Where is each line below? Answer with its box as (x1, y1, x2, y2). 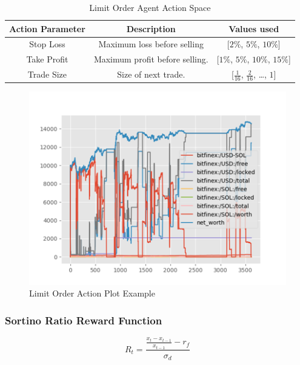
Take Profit (26, 53, 68, 65)
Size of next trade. (117, 68, 185, 81)
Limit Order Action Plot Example (29, 287, 155, 300)
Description (126, 22, 176, 35)
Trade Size (27, 68, 67, 81)
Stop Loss (29, 38, 65, 50)
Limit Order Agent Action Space (89, 1, 211, 13)
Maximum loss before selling (98, 38, 204, 50)
